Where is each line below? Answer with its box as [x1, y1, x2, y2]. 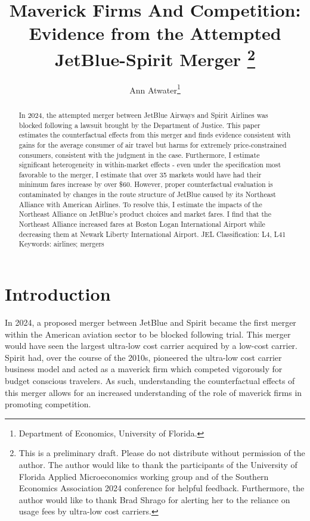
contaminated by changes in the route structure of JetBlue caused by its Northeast [18, 189, 276, 199]
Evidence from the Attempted [29, 21, 281, 45]
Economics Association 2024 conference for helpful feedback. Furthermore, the [18, 482, 305, 494]
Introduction [5, 282, 111, 306]
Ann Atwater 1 [129, 82, 181, 96]
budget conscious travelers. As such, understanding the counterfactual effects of [5, 374, 295, 386]
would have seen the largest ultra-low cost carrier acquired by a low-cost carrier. [5, 339, 297, 352]
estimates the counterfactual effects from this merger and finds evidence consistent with [18, 130, 291, 140]
